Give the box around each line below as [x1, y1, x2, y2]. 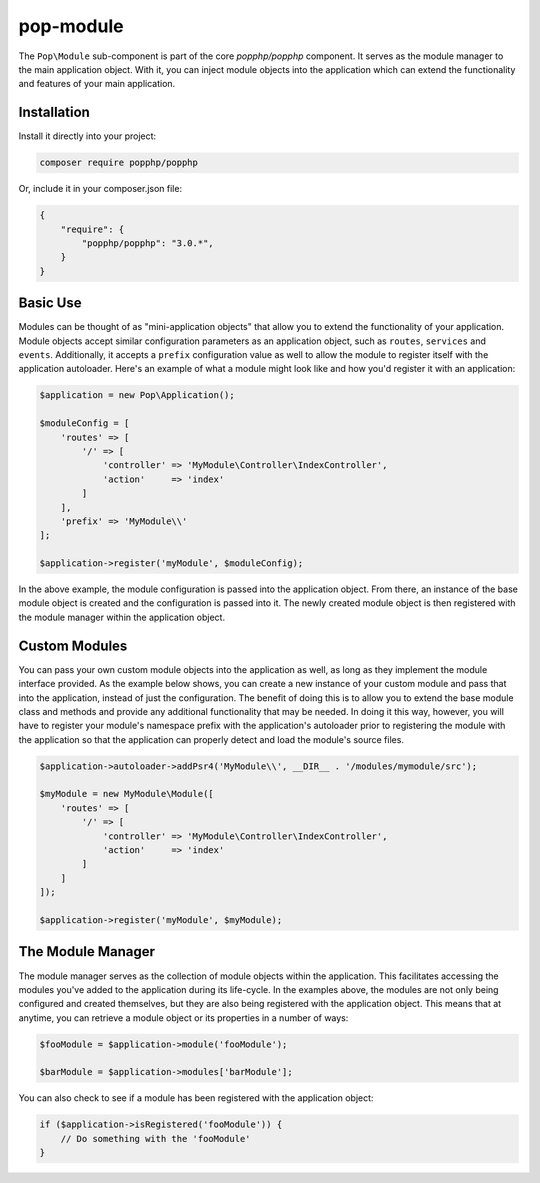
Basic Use [18, 295, 82, 312]
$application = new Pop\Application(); [39, 390, 235, 401]
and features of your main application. [18, 78, 176, 90]
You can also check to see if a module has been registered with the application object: [18, 1092, 374, 1104]
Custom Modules [18, 637, 128, 654]
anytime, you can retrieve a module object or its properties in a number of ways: [18, 1011, 349, 1024]
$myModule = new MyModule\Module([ [39, 788, 214, 800]
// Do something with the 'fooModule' [60, 1133, 251, 1144]
